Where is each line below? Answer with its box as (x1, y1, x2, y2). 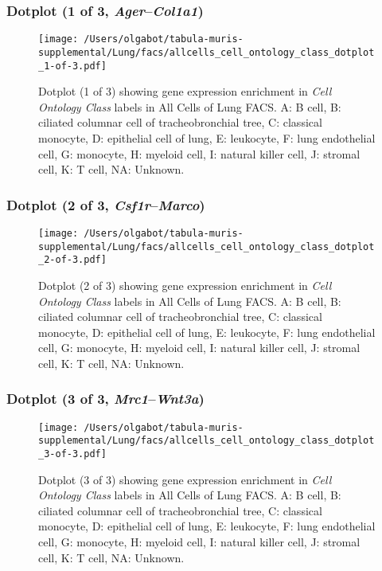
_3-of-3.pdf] (38, 448, 107, 460)
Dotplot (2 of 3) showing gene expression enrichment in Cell (38, 276, 332, 293)
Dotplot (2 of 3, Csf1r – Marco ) (6, 194, 205, 214)
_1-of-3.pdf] (38, 60, 107, 72)
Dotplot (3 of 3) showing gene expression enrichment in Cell (38, 471, 332, 487)
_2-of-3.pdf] (38, 254, 107, 266)
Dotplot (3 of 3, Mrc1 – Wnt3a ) (6, 389, 205, 409)
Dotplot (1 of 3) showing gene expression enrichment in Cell (38, 83, 332, 100)
